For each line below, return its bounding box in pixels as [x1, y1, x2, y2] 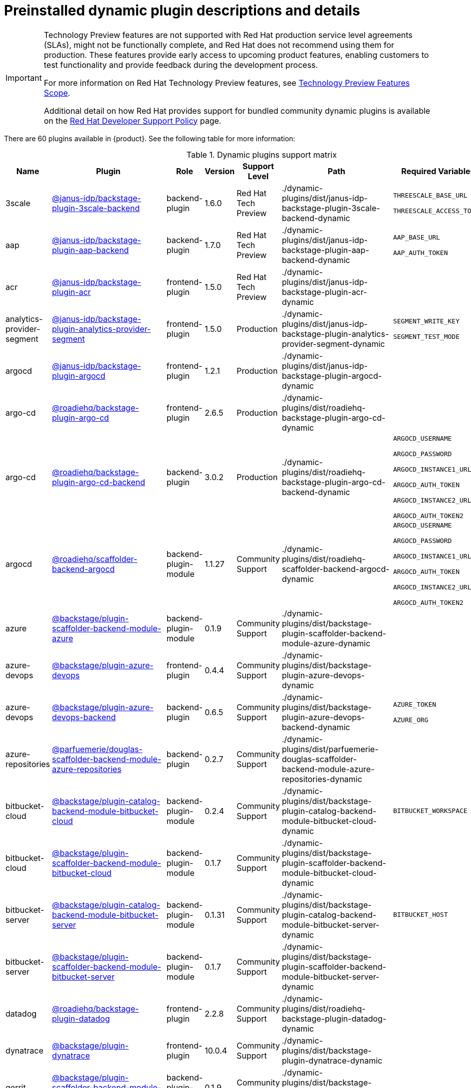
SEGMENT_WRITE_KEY [393, 317, 460, 325]
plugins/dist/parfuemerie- [281, 744, 379, 754]
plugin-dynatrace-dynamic [281, 1055, 383, 1066]
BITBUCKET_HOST [393, 911, 448, 919]
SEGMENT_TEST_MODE [393, 332, 460, 340]
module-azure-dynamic [281, 638, 371, 648]
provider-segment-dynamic [281, 338, 385, 349]
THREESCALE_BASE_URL [393, 191, 468, 199]
